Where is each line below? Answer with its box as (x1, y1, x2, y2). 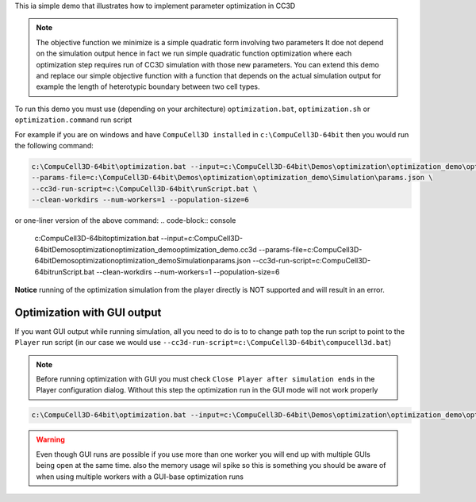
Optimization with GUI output (14, 305, 162, 319)
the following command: (14, 140, 94, 150)
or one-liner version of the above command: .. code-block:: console (14, 216, 236, 225)
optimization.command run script (14, 115, 132, 125)
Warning (36, 435, 65, 444)
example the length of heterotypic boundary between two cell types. (36, 82, 261, 91)
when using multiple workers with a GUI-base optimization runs (36, 472, 244, 481)
